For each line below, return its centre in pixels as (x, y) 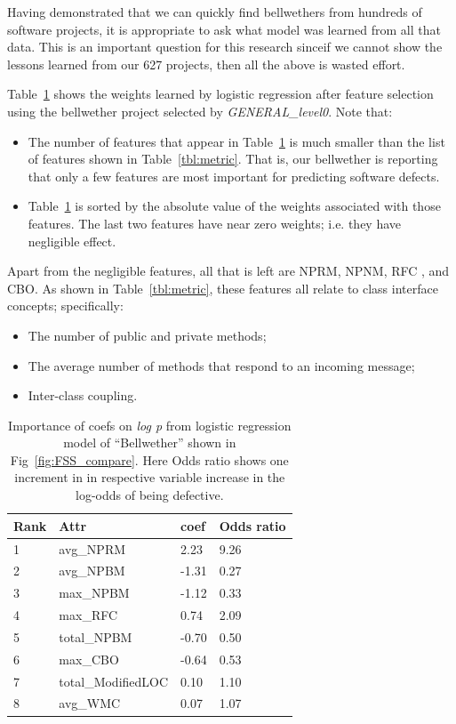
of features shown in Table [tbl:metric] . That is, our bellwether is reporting (233, 159)
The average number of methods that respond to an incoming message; (221, 365)
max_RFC (88, 615)
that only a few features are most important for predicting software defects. (234, 176)
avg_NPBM (92, 571)
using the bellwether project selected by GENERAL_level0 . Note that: (200, 111)
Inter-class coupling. (83, 395)
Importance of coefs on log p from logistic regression (150, 425)
